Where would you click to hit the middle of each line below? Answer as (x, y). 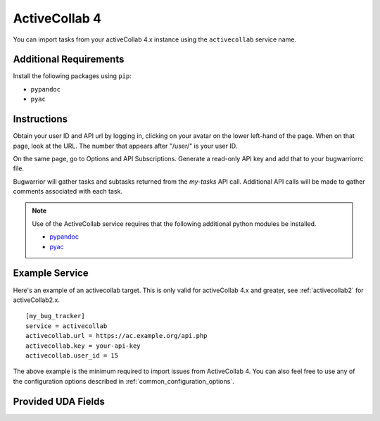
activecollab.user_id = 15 (72, 355)
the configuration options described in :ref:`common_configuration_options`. (124, 381)
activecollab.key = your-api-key (83, 346)
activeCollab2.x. (36, 300)
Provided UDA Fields (59, 401)
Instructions (40, 119)
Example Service (51, 274)
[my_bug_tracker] (55, 316)
